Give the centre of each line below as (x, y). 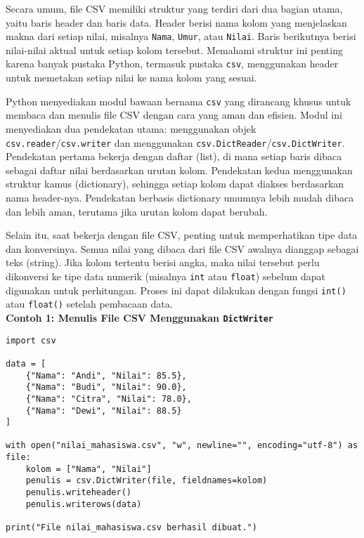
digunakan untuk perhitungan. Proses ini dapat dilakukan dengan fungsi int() (176, 290)
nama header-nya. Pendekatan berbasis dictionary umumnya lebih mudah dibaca (180, 197)
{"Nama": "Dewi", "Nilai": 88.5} (104, 411)
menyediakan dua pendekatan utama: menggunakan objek (131, 128)
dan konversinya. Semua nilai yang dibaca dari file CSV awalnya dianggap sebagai (182, 248)
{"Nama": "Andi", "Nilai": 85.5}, (106, 375)
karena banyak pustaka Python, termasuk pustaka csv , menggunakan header (172, 64)
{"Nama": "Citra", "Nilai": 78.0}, (109, 399)
